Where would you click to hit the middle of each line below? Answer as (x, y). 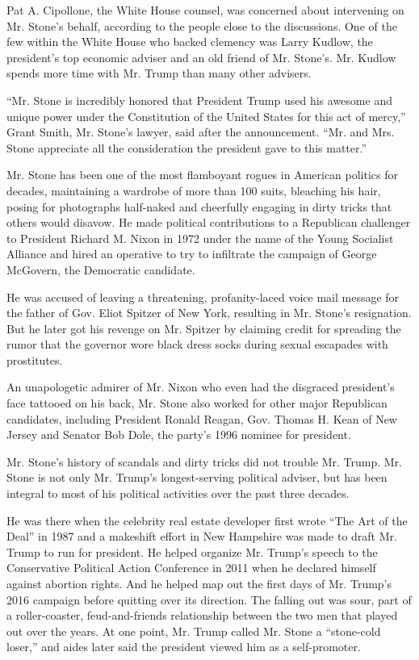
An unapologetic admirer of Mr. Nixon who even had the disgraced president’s (201, 387)
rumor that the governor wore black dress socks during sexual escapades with (197, 344)
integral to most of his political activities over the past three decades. (178, 493)
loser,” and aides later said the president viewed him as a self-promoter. (184, 647)
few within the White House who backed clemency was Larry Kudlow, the (190, 42)
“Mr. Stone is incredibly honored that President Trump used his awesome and (199, 100)
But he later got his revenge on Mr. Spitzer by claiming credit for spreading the (204, 328)
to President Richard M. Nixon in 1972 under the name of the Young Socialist (200, 238)
